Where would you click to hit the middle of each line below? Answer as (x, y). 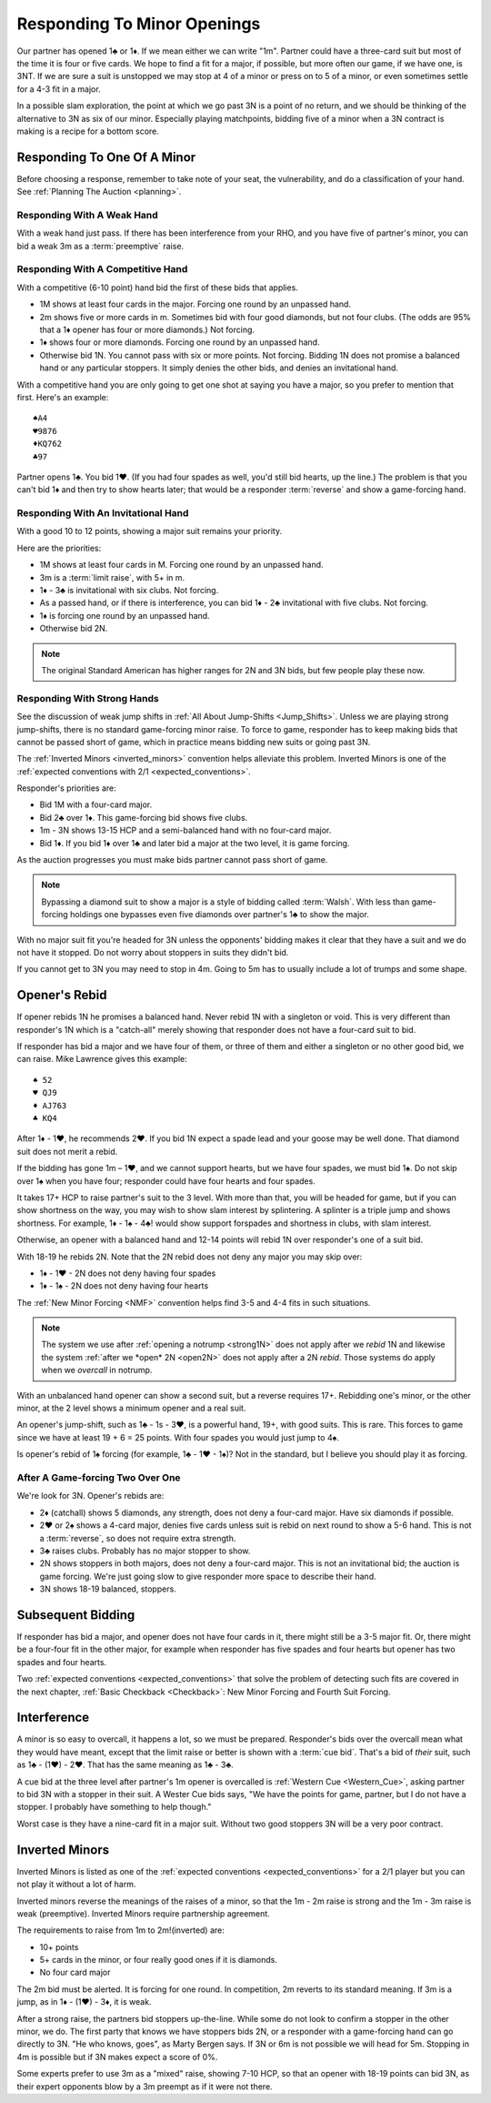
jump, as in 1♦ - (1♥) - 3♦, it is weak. (84, 2002)
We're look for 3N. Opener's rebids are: (90, 1496)
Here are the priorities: (59, 548)
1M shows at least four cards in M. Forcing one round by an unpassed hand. (181, 565)
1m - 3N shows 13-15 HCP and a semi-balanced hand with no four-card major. (185, 830)
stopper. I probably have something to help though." (114, 1807)
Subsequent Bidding (76, 1615)
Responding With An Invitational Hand (103, 513)
